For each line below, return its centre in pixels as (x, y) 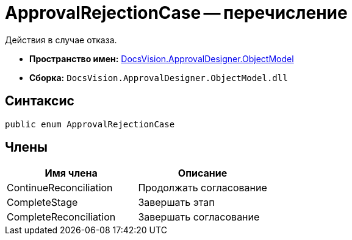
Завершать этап (176, 203)
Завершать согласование (199, 217)
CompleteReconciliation (61, 217)
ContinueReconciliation (60, 188)
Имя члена (71, 173)
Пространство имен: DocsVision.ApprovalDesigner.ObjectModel (162, 58)
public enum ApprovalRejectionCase (90, 124)
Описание (203, 173)
